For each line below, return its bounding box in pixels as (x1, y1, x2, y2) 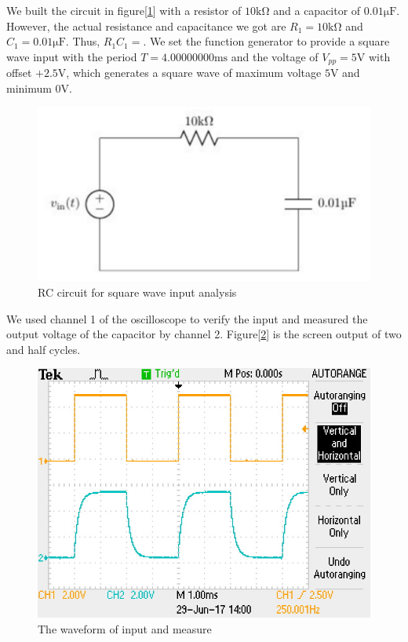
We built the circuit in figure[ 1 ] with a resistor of (6, 2, 242, 18)
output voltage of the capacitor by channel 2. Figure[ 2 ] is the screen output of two (6, 326, 402, 342)
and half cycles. (6, 341, 81, 357)
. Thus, (65, 33, 100, 49)
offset (6, 64, 32, 81)
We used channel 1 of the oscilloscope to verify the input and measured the (6, 310, 368, 326)
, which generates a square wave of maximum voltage (66, 64, 322, 81)
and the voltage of (231, 48, 319, 64)
